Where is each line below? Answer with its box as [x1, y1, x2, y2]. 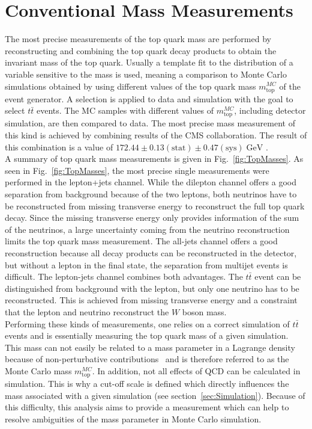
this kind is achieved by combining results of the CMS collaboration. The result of [5, 129, 307, 141]
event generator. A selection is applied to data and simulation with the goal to [5, 92, 293, 105]
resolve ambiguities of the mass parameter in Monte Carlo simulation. [5, 412, 262, 425]
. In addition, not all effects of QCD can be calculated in [92, 364, 301, 377]
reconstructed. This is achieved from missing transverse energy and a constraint [5, 294, 298, 306]
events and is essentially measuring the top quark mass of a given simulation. [5, 329, 289, 342]
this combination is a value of [5, 140, 113, 153]
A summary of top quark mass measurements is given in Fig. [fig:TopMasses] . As [5, 152, 304, 165]
